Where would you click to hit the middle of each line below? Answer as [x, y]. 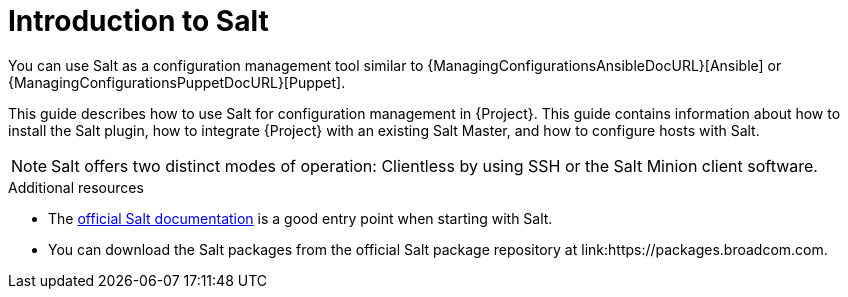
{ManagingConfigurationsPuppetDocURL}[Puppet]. [177, 82]
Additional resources [76, 187]
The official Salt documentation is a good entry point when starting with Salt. [300, 218]
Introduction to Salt [138, 21]
